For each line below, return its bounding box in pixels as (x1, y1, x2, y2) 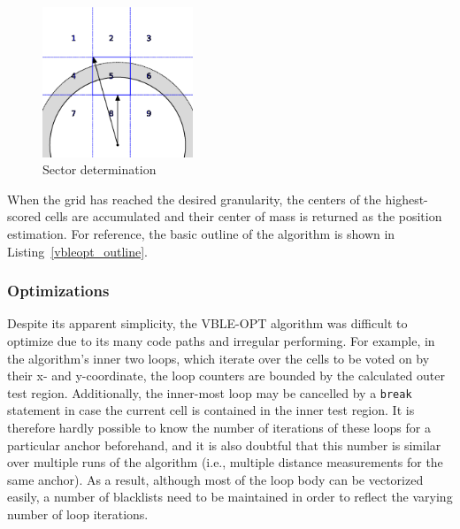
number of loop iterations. (7, 504, 149, 523)
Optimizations (7, 280, 110, 302)
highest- (385, 189, 428, 208)
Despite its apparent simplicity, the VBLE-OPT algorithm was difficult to (7, 314, 408, 333)
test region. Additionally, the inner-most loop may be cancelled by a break (7, 383, 412, 402)
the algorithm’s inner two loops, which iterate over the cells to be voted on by (7, 349, 430, 367)
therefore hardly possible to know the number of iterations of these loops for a (7, 418, 431, 436)
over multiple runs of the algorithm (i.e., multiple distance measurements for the (7, 453, 443, 471)
